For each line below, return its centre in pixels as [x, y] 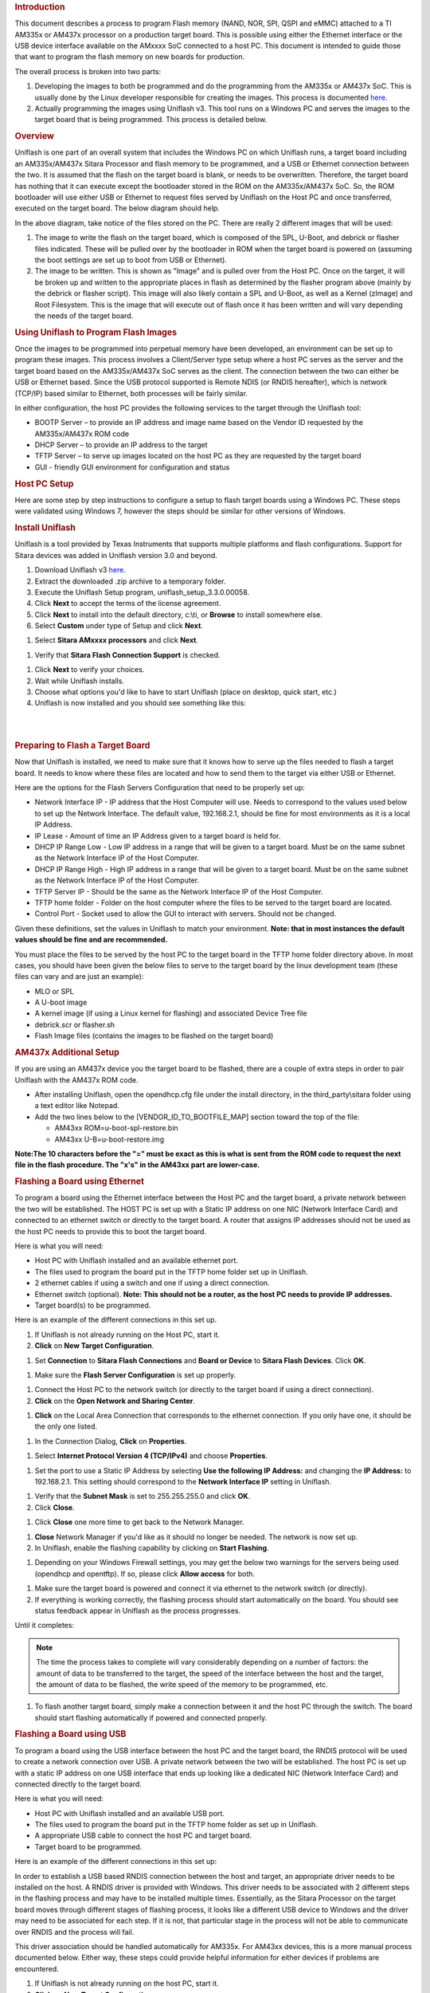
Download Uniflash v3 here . [80, 570]
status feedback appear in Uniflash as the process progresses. [138, 1610]
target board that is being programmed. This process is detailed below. [151, 120]
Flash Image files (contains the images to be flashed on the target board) [154, 1036]
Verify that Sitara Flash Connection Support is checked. [127, 655]
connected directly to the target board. [78, 1784]
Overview [35, 136]
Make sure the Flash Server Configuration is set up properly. [135, 1374]
